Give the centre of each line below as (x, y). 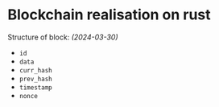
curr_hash (36, 70)
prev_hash (36, 79)
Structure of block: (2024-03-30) (63, 37)
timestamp (36, 87)
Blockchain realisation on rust (109, 15)
